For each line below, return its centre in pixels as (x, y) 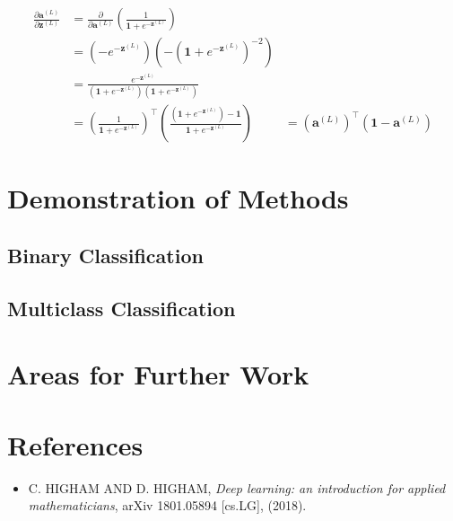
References (75, 444)
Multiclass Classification (122, 308)
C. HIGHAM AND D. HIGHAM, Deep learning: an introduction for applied (237, 487)
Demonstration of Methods (178, 198)
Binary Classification (105, 256)
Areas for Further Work (158, 374)
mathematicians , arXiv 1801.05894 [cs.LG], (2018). (167, 505)
